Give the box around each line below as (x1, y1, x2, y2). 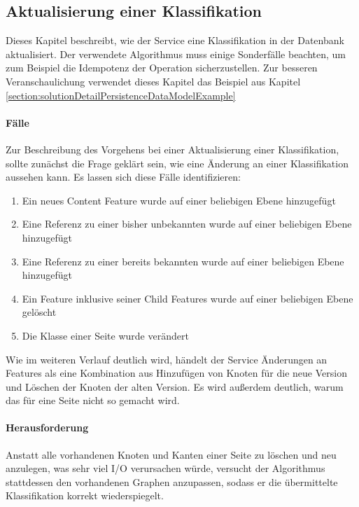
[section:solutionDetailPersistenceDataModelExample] (6, 88, 236, 102)
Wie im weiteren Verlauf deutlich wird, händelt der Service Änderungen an (6, 352, 328, 366)
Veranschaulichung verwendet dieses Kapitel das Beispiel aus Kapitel (6, 74, 301, 88)
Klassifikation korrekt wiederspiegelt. (6, 488, 164, 503)
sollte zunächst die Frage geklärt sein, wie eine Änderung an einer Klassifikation (6, 155, 349, 170)
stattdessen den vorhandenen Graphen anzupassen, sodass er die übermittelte (6, 474, 338, 489)
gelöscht (22, 305, 57, 319)
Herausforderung (6, 420, 89, 435)
